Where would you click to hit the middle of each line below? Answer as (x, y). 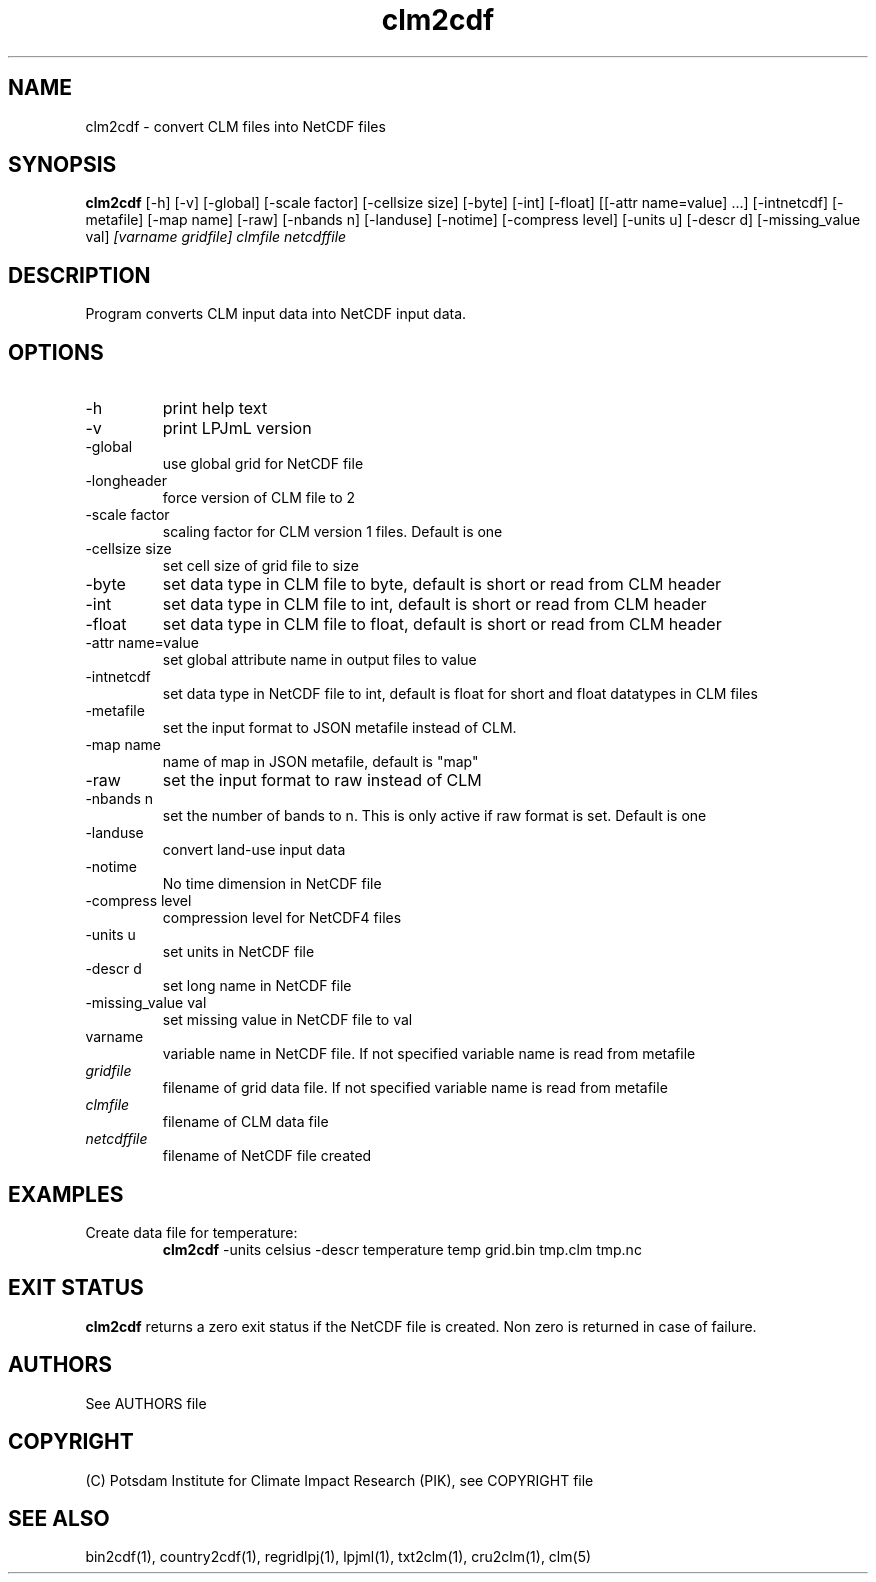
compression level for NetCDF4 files (282, 918)
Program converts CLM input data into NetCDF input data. (276, 314)
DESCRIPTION (79, 275)
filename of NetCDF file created (267, 1156)
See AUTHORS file (146, 1403)
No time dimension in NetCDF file (272, 884)
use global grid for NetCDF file (263, 464)
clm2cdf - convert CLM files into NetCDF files (235, 126)
